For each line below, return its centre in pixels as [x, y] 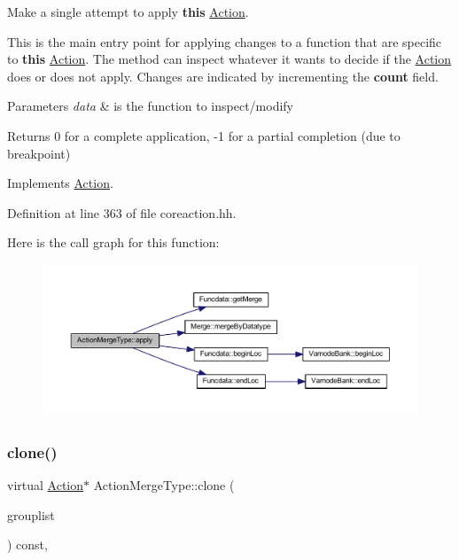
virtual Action [46, 485]
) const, [27, 544]
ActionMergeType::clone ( [164, 485]
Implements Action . [60, 183]
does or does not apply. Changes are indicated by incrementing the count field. [223, 76]
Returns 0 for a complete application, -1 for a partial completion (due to [204, 135]
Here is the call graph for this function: [113, 242]
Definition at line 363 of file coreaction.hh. [122, 212]
